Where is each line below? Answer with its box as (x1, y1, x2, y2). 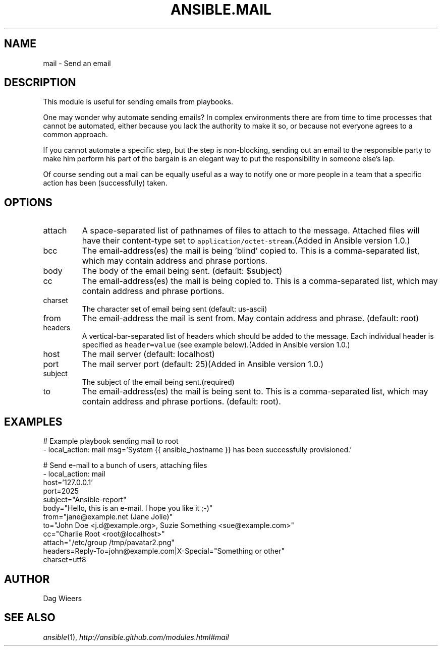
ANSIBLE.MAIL (171, 1, 271, 18)
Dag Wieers (43, 594, 82, 603)
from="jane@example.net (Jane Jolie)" (43, 512, 173, 521)
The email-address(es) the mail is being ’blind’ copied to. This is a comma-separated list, (82, 246, 420, 256)
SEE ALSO (4, 611, 56, 624)
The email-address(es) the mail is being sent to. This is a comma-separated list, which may (82, 386, 428, 397)
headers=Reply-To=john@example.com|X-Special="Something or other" (43, 547, 285, 556)
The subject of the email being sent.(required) (82, 378, 235, 387)
